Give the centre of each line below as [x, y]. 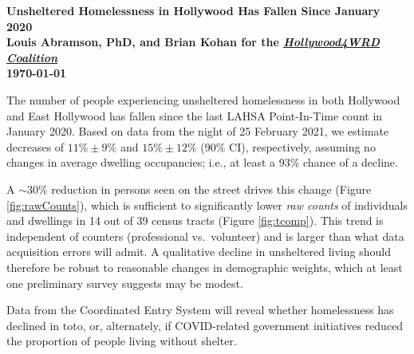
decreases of [35, 146]
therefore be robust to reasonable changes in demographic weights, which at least [205, 267]
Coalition [32, 57]
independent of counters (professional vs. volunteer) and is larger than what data [205, 236]
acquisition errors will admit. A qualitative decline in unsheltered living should [199, 252]
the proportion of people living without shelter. [122, 341]
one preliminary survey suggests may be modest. [125, 283]
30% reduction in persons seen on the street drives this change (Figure [199, 189]
